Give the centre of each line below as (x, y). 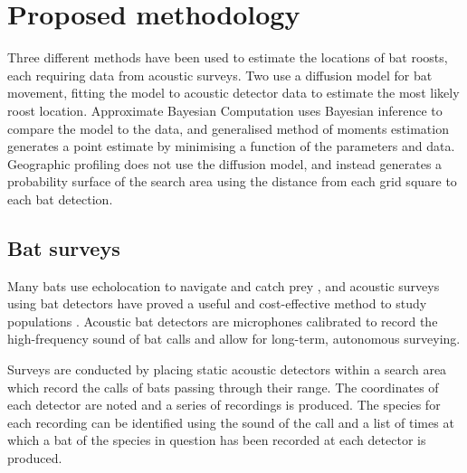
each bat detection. (60, 199)
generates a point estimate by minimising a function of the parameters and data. (231, 146)
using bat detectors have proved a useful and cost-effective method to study (217, 303)
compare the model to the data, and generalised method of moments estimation (228, 128)
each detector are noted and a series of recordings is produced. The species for (224, 405)
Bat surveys (64, 247)
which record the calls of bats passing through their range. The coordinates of (223, 387)
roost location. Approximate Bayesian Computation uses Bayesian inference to (225, 110)
